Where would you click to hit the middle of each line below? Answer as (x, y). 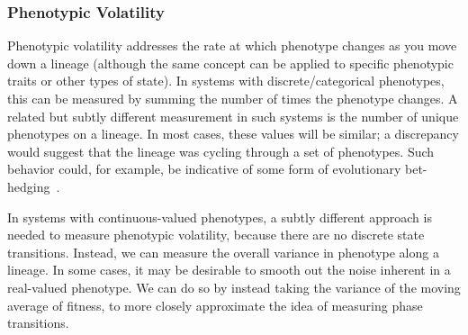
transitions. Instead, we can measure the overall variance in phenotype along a (223, 252)
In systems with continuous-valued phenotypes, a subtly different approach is (220, 217)
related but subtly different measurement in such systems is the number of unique (233, 116)
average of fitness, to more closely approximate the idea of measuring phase (215, 305)
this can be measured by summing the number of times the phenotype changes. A (233, 98)
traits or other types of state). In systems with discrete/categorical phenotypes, (226, 81)
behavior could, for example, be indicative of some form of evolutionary (204, 169)
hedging (29, 186)
